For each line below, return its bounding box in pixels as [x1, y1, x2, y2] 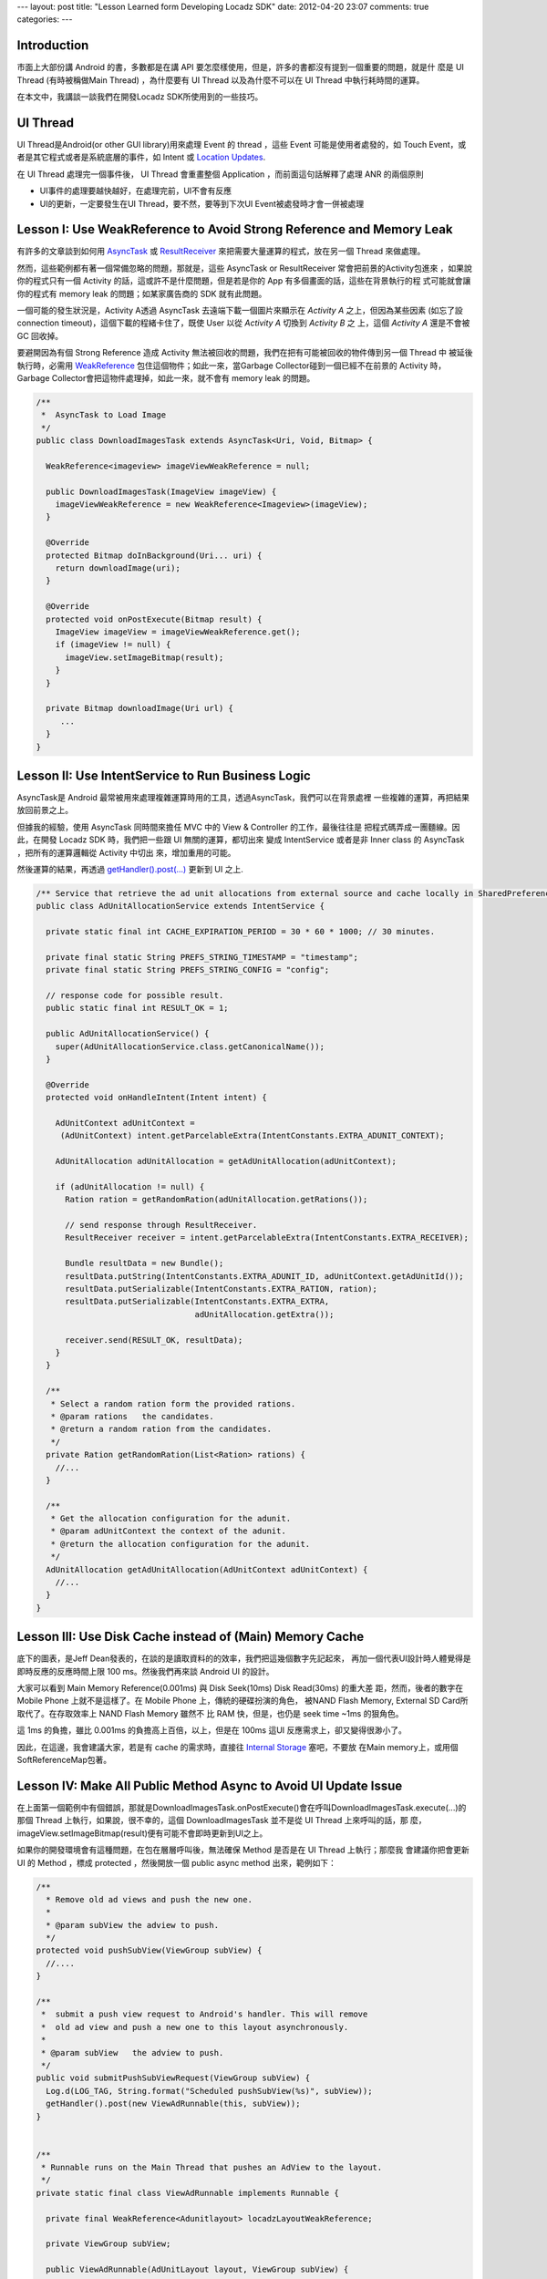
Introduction [16, 37, 89, 54]
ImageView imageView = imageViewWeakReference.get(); [55, 626, 301, 637]
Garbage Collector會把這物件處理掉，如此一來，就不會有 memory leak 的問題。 [16, 372, 315, 383]
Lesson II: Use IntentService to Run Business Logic [16, 768, 312, 783]
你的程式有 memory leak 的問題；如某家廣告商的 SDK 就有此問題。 [16, 288, 267, 299]
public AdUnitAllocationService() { [46, 1028, 210, 1039]
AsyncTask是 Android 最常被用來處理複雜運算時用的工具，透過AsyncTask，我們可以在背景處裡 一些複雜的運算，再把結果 [16, 792, 470, 802]
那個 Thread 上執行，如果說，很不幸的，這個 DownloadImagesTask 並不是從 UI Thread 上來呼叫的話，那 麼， [16, 1815, 428, 1826]
